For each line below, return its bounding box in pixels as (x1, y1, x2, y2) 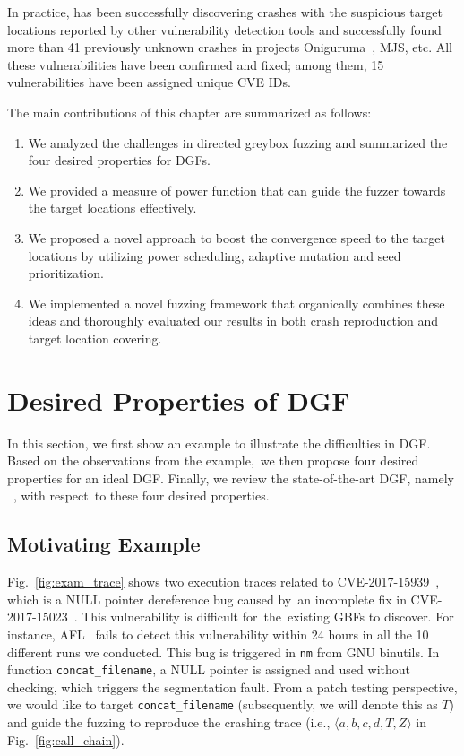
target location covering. (28, 328, 162, 347)
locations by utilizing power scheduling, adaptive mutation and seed (28, 246, 401, 265)
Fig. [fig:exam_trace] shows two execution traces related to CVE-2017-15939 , (7, 572, 440, 591)
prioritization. (28, 264, 104, 282)
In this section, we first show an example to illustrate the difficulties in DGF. (7, 433, 431, 452)
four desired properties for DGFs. (28, 151, 211, 169)
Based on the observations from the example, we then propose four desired (7, 451, 419, 470)
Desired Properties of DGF (7, 381, 350, 418)
